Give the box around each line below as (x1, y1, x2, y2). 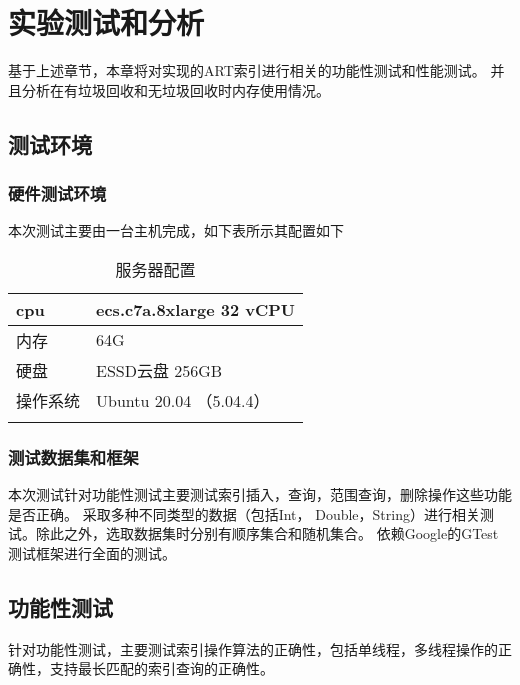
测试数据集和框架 (8, 444, 139, 469)
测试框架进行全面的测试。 (8, 542, 176, 563)
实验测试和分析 (8, 2, 205, 43)
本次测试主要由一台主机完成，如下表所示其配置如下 (8, 220, 344, 241)
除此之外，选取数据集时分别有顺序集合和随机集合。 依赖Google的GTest (35, 523, 499, 544)
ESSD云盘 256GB (96, 358, 223, 382)
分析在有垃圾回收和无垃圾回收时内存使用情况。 (21, 79, 330, 100)
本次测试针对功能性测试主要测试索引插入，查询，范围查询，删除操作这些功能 (8, 484, 512, 505)
